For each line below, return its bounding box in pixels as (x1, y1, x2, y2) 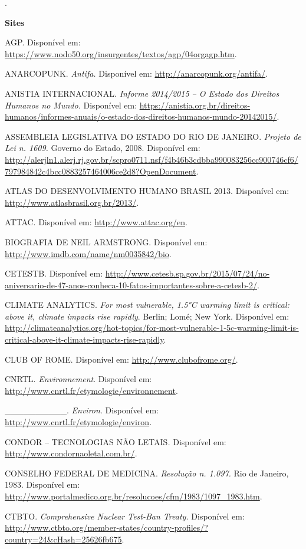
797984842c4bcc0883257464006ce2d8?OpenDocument (5, 165, 196, 177)
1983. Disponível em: (5, 478, 80, 491)
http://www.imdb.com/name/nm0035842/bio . (5, 247, 172, 259)
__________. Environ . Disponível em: (5, 404, 159, 416)
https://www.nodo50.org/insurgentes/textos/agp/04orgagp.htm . (5, 47, 237, 60)
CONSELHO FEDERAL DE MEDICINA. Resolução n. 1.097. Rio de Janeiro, (5, 466, 289, 479)
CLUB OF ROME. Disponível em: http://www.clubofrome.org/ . (5, 353, 238, 365)
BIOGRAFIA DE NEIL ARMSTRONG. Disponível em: (5, 235, 208, 248)
